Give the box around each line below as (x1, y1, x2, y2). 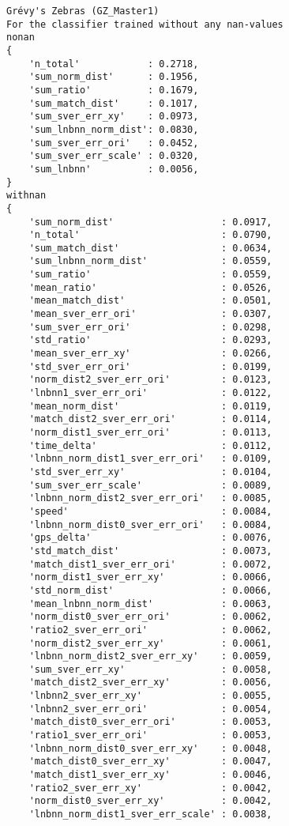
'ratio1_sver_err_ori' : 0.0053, (28, 730, 272, 741)
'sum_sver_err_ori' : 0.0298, (28, 321, 272, 333)
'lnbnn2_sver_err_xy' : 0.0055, (28, 690, 272, 702)
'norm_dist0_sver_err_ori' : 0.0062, (28, 611, 272, 623)
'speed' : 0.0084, (28, 505, 272, 517)
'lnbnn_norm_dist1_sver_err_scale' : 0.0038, (28, 809, 272, 820)
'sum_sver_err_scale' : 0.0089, (28, 479, 272, 491)
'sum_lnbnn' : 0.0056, (28, 163, 199, 175)
